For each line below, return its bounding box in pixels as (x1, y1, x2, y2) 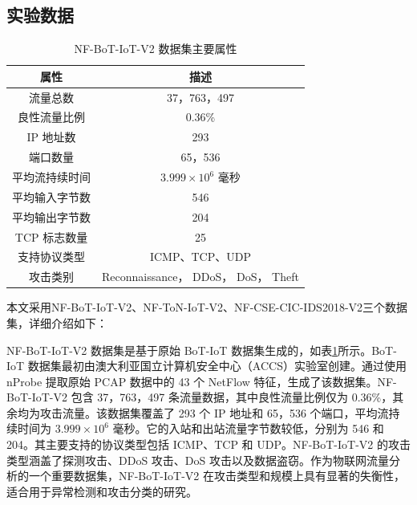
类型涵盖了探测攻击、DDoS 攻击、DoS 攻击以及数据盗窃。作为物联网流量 (6, 451, 389, 468)
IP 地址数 (26, 128, 76, 145)
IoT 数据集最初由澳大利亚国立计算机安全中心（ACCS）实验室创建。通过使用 (6, 357, 407, 374)
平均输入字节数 (12, 188, 91, 205)
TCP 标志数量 (14, 228, 88, 245)
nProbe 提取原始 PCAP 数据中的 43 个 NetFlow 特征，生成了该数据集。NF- (6, 373, 397, 389)
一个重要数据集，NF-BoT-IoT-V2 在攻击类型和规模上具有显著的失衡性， (28, 467, 405, 484)
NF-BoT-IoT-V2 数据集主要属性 (74, 40, 237, 57)
